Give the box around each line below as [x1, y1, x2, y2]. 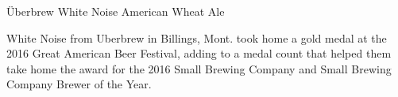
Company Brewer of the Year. [6, 76, 152, 92]
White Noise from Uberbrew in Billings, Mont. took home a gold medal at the [6, 29, 387, 46]
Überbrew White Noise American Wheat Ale [6, 3, 225, 19]
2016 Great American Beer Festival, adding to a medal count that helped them [6, 45, 392, 62]
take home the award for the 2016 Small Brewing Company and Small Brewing [6, 60, 392, 76]
